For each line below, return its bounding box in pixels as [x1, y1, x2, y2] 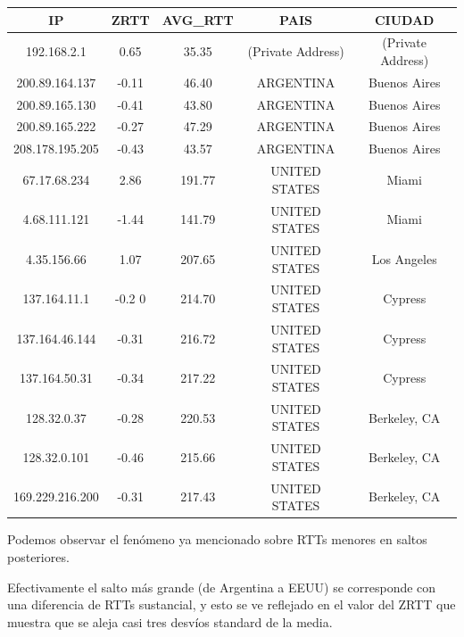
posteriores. [7, 547, 70, 566]
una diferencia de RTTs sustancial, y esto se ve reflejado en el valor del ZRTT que [7, 595, 456, 614]
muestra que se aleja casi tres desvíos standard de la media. [7, 612, 333, 631]
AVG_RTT [162, 10, 234, 29]
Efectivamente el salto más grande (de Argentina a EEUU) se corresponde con [7, 577, 436, 596]
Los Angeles [371, 249, 437, 268]
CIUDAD [374, 10, 435, 29]
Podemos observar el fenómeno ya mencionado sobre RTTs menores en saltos [7, 530, 427, 549]
